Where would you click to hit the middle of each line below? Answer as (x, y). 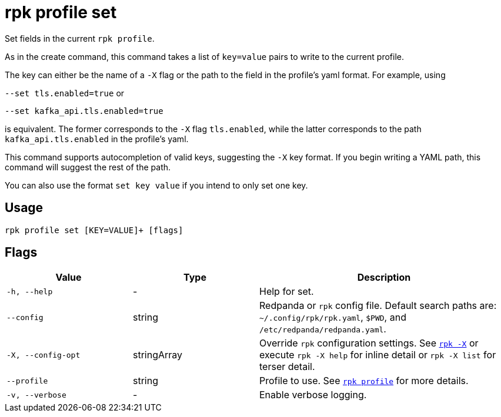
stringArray (158, 355)
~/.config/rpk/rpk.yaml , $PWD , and (333, 317)
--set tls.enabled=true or (65, 93)
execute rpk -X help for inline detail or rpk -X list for (378, 355)
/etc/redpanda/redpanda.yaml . (323, 329)
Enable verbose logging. (313, 395)
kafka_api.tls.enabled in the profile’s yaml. (97, 139)
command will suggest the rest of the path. (88, 167)
